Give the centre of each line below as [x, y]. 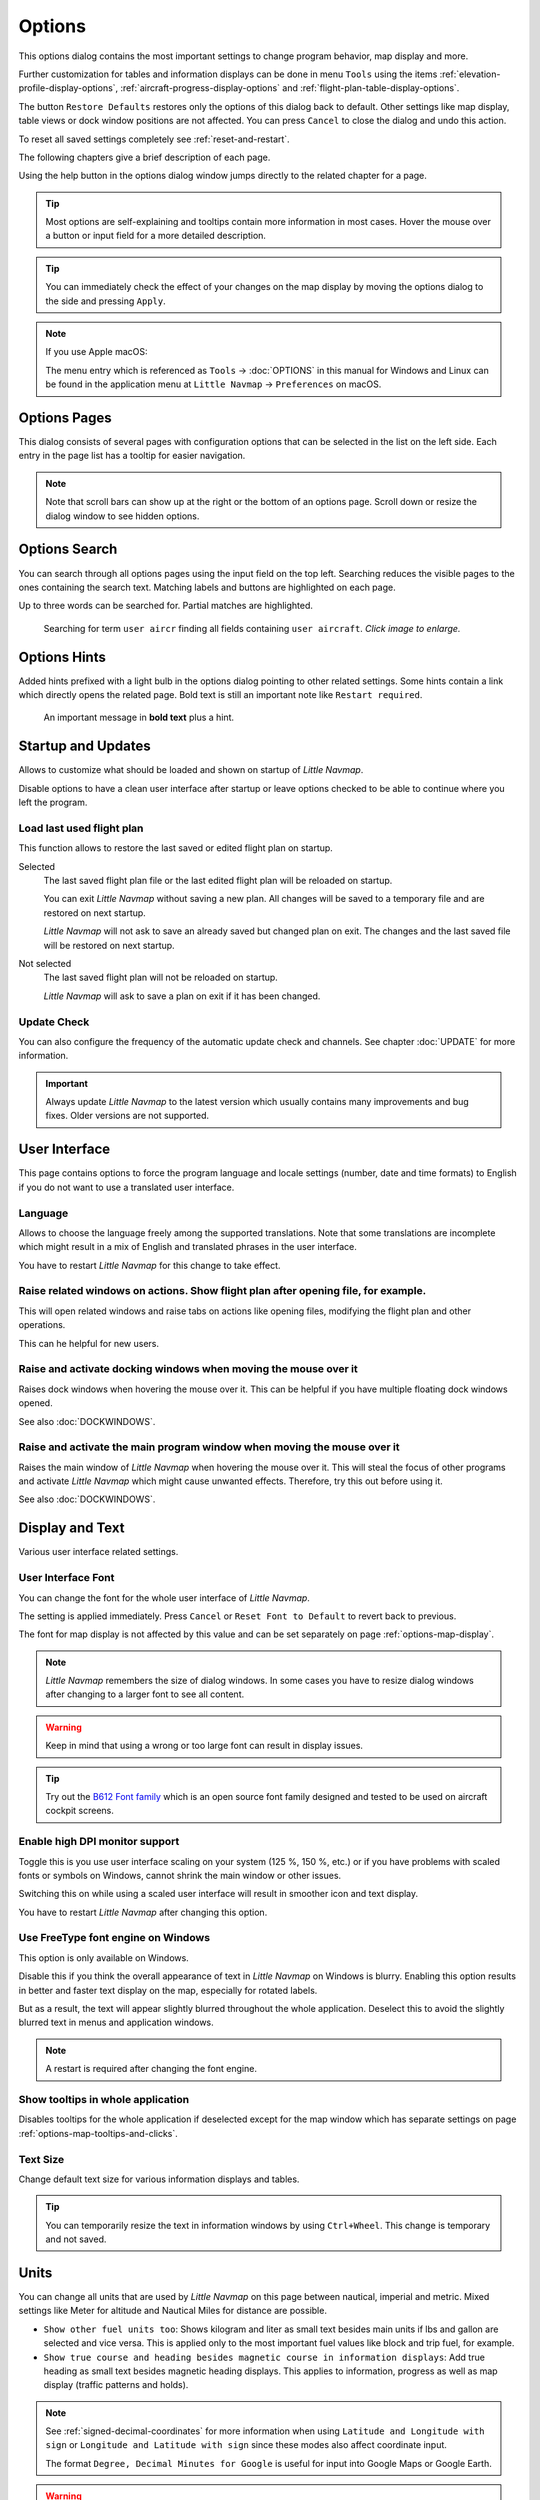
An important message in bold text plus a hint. [139, 717]
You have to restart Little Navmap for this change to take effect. [149, 1265]
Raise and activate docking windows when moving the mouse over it [188, 1369]
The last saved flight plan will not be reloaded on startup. [161, 977]
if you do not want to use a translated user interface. [126, 1187]
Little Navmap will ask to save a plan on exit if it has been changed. [182, 996]
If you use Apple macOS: [96, 352]
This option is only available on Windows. [103, 1957]
